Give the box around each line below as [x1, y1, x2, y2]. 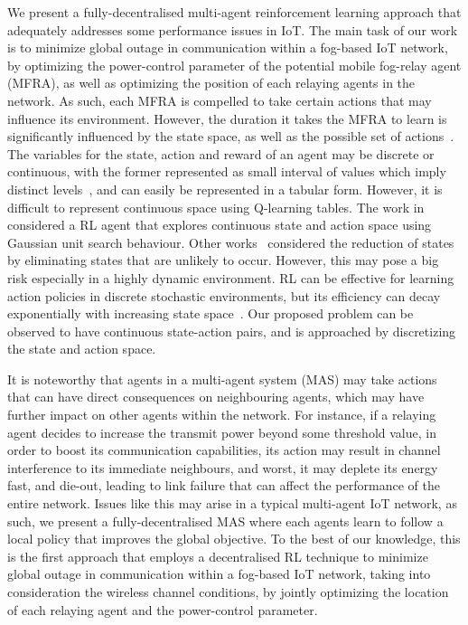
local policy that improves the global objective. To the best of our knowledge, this [7, 529, 461, 548]
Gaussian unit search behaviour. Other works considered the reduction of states [7, 232, 454, 251]
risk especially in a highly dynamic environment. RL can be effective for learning [7, 268, 454, 287]
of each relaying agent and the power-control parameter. [7, 600, 318, 619]
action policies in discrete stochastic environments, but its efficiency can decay [7, 286, 441, 305]
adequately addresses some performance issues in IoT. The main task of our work [7, 20, 458, 39]
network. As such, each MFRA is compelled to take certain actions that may [7, 90, 432, 109]
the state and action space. [7, 339, 156, 358]
